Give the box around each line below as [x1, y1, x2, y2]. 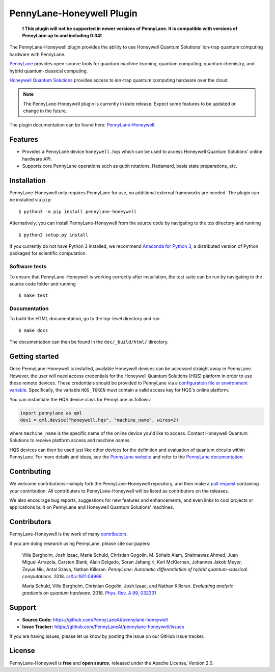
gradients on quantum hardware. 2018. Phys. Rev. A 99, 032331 [22, 589, 156, 596]
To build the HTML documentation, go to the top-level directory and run [9, 316, 160, 322]
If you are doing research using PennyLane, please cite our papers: [9, 540, 150, 547]
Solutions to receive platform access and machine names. [9, 437, 131, 444]
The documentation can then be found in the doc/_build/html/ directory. [9, 339, 169, 345]
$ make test [18, 293, 48, 298]
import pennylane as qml [20, 410, 82, 416]
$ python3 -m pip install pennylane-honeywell [18, 209, 137, 214]
